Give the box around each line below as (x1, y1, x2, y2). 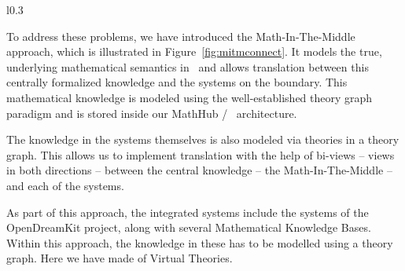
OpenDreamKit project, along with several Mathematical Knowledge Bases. (6, 219, 371, 236)
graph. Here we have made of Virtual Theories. (6, 250, 233, 266)
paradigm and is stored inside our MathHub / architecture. (6, 104, 297, 121)
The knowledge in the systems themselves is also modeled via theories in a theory (6, 131, 399, 148)
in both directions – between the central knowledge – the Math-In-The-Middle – (6, 162, 392, 178)
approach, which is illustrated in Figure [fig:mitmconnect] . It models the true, (6, 43, 382, 60)
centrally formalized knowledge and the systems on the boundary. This (6, 74, 348, 90)
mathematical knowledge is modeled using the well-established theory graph (6, 89, 373, 105)
